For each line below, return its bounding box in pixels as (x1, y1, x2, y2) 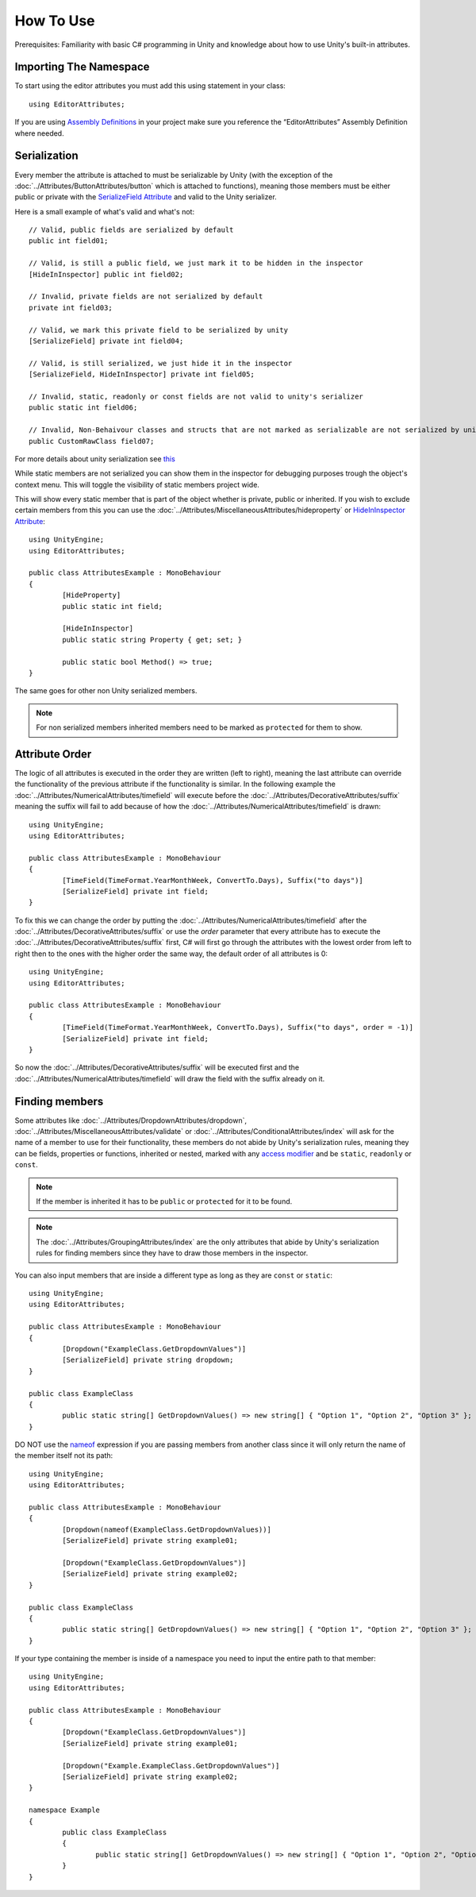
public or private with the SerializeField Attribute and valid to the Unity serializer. (14, 192, 277, 202)
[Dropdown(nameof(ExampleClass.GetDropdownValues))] (62, 1525, 271, 1534)
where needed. (14, 128, 64, 138)
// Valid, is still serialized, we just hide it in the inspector (29, 358, 293, 368)
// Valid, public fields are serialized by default (29, 226, 234, 234)
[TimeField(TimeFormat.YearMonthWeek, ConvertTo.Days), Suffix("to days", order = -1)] (62, 1023, 414, 1032)
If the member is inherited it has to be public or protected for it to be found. (36, 1197, 293, 1206)
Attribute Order (14, 747, 92, 761)
